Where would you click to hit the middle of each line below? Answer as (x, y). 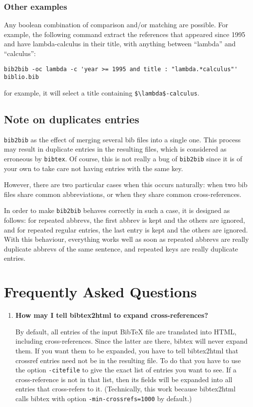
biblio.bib (21, 77)
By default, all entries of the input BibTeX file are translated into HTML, (126, 331)
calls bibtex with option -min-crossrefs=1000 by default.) (104, 398)
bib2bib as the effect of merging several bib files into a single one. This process (122, 139)
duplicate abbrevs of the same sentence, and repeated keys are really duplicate (121, 248)
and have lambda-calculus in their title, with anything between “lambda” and (120, 44)
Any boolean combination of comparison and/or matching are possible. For (116, 25)
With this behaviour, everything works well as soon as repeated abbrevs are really (126, 239)
